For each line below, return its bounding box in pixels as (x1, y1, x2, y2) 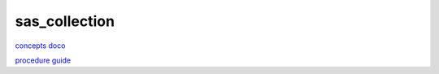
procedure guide (15, 55, 72, 65)
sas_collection (15, 12, 115, 30)
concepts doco (15, 41, 66, 50)
